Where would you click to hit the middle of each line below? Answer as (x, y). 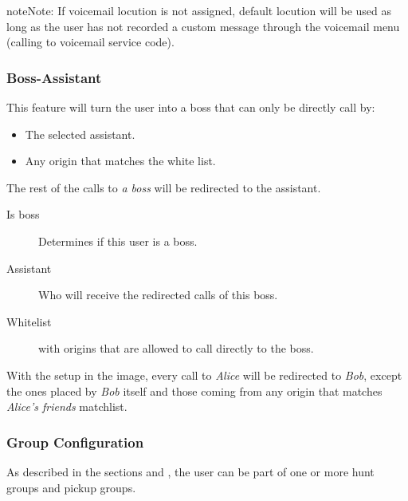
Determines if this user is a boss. (118, 241)
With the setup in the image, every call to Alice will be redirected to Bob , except (204, 375)
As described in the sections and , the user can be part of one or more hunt (190, 471)
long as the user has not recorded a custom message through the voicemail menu (203, 26)
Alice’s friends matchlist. (67, 406)
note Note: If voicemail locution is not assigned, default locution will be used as (199, 10)
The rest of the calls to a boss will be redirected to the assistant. (164, 187)
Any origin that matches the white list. (120, 161)
